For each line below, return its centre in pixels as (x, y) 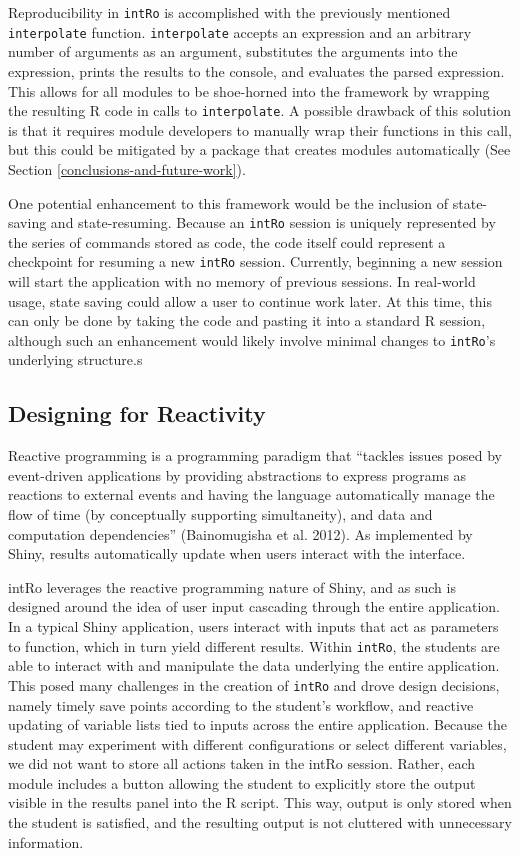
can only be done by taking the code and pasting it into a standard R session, (247, 320)
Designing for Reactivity (137, 413)
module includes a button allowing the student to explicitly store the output (242, 782)
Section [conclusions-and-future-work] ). (127, 168)
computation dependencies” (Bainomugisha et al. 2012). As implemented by (240, 533)
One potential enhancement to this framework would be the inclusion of (228, 202)
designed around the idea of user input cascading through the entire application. (254, 606)
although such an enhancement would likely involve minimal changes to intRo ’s (252, 339)
